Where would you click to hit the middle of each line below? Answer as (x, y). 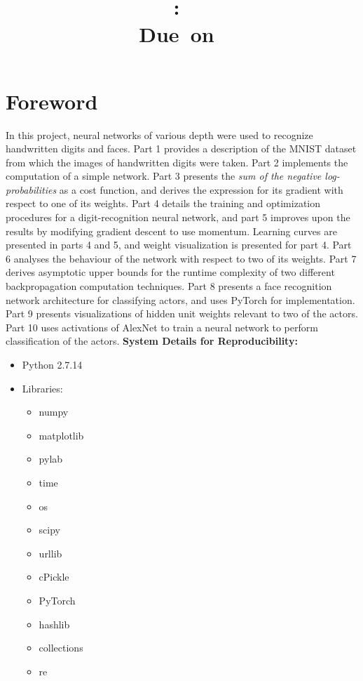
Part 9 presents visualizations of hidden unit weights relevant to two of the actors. (182, 313)
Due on (177, 34)
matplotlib (61, 435)
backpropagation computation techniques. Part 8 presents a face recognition (169, 286)
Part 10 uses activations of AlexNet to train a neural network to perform (162, 327)
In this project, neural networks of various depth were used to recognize (159, 134)
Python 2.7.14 (52, 364)
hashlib (54, 624)
